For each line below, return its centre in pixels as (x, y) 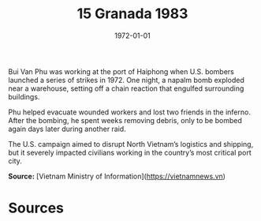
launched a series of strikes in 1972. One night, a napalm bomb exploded (126, 80)
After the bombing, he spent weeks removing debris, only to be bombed (125, 120)
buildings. (24, 96)
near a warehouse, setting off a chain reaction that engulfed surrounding (126, 88)
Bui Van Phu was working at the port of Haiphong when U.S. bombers (121, 71)
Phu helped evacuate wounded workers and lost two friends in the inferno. (129, 112)
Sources (36, 208)
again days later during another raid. (67, 129)
